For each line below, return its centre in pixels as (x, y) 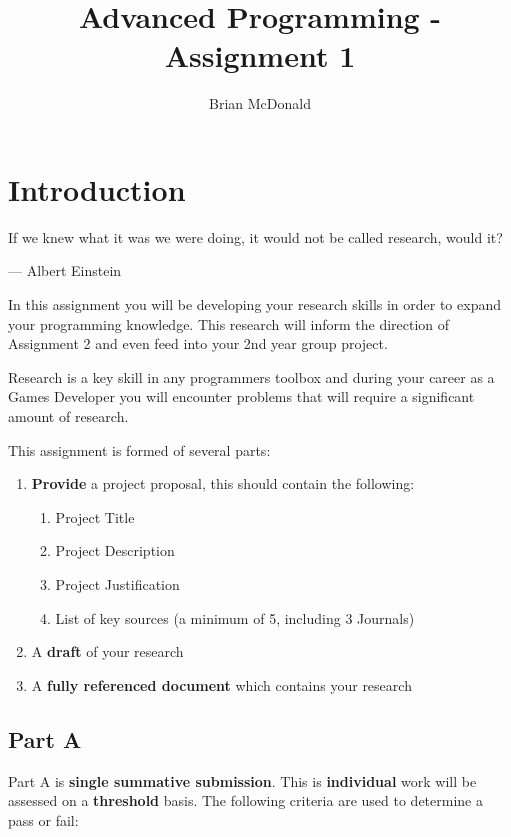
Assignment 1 (260, 55)
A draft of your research (107, 651)
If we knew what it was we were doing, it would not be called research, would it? (255, 236)
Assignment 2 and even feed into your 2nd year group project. (198, 343)
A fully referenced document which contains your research (221, 684)
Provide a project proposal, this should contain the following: (223, 483)
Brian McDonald (260, 103)
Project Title (95, 516)
